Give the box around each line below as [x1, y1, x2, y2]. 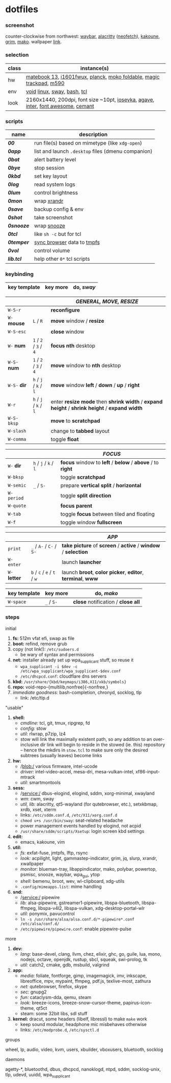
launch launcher [62, 559, 102, 566]
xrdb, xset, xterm [20, 807, 56, 813]
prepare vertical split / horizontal [60, 482, 141, 489]
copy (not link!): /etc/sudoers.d [12, 646, 79, 652]
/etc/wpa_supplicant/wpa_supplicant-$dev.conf [20, 669, 121, 674]
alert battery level [34, 156, 76, 163]
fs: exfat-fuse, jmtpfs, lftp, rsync [20, 850, 88, 856]
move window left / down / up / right [50, 382, 140, 389]
